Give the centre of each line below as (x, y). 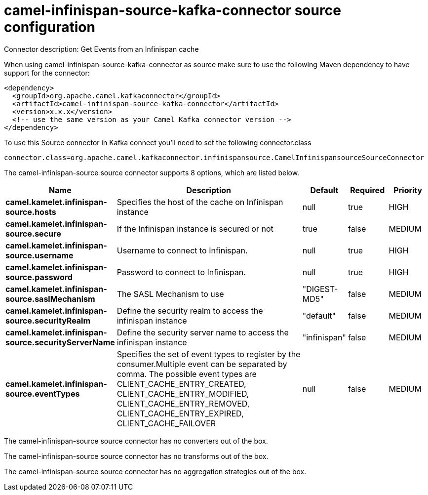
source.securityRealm (48, 320)
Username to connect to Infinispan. (182, 250)
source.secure (33, 233)
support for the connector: (47, 73)
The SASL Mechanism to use (170, 294)
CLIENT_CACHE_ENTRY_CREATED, (181, 384)
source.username (39, 255)
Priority (408, 190)
